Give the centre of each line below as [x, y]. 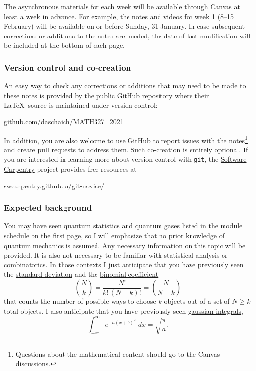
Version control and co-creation [68, 67]
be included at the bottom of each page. [64, 45]
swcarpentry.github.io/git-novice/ [54, 185]
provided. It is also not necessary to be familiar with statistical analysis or [116, 255]
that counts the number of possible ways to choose [80, 301]
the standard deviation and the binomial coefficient [81, 274]
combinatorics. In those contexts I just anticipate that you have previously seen [124, 264]
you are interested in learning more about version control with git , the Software [125, 159]
